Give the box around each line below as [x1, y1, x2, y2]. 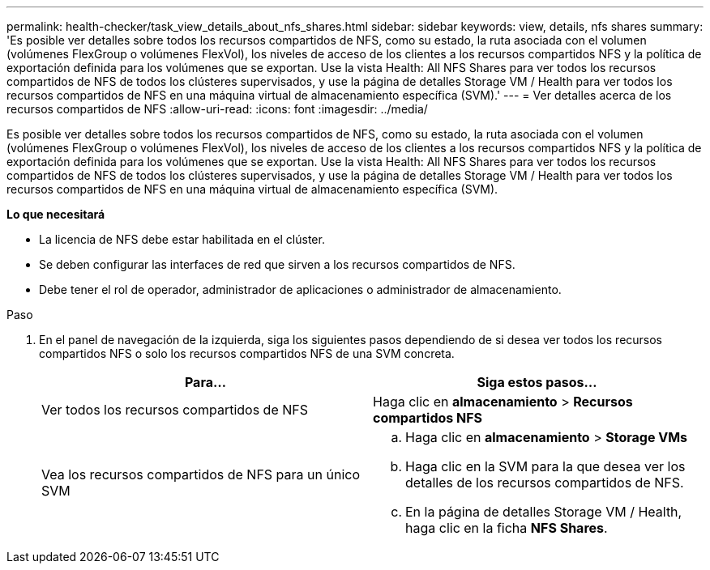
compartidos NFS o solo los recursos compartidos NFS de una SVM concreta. [39, 347, 455, 360]
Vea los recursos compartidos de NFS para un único [41, 466, 360, 483]
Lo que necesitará [6, 207, 105, 221]
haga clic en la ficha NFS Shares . [405, 520, 608, 536]
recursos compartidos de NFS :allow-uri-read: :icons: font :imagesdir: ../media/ [6, 102, 428, 116]
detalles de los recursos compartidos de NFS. [405, 474, 684, 491]
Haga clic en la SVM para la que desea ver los [405, 458, 686, 474]
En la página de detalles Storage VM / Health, [405, 504, 682, 520]
